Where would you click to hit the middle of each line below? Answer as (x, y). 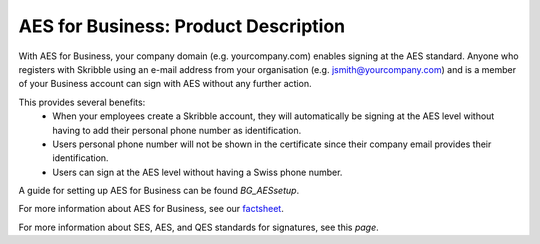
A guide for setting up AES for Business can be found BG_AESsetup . (159, 191)
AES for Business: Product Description (182, 26)
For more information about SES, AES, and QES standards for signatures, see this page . (198, 227)
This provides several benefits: (82, 102)
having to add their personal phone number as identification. (177, 130)
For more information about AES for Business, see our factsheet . (151, 209)
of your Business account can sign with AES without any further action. (165, 84)
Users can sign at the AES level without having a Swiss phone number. (197, 172)
